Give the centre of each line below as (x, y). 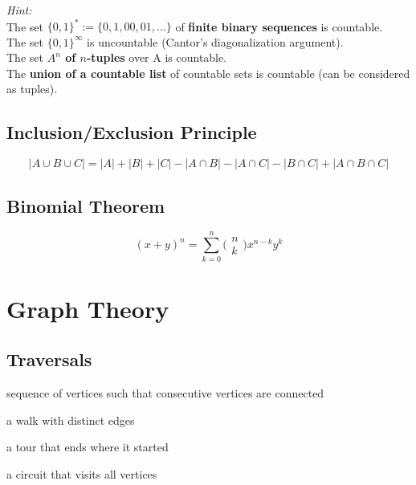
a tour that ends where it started (88, 447)
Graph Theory (88, 308)
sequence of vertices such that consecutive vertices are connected (165, 393)
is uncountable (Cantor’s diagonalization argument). (215, 41)
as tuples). (32, 89)
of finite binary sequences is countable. (279, 26)
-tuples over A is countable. (157, 57)
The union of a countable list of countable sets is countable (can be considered (208, 73)
